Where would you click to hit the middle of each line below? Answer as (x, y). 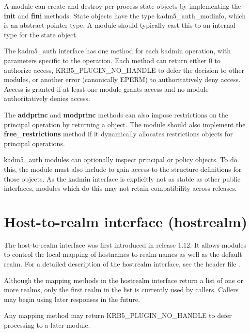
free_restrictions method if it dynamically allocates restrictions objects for (118, 134)
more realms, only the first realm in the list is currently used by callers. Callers (121, 290)
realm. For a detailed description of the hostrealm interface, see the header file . (122, 264)
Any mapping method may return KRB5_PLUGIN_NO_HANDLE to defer (118, 315)
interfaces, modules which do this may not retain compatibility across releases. (120, 188)
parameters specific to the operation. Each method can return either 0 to (112, 60)
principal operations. (34, 143)
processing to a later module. (47, 325)
